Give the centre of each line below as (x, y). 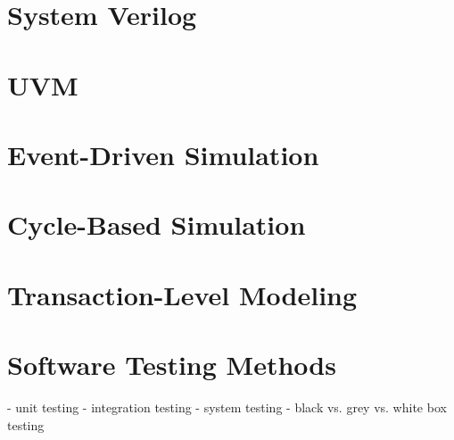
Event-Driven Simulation (163, 154)
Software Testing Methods (172, 365)
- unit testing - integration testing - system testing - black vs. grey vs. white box (227, 407)
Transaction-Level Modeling (182, 294)
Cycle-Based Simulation (157, 224)
